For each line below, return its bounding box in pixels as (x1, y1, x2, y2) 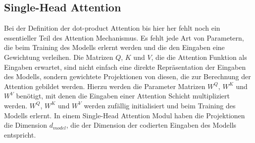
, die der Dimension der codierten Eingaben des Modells (66, 120, 237, 130)
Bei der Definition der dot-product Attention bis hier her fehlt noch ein (4, 23, 220, 33)
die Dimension (4, 120, 47, 130)
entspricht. (4, 129, 36, 140)
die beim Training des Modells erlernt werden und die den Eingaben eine (4, 42, 225, 52)
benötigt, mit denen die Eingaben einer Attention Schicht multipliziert (16, 91, 230, 101)
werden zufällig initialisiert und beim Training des (84, 100, 236, 110)
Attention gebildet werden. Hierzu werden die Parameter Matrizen (4, 81, 205, 91)
